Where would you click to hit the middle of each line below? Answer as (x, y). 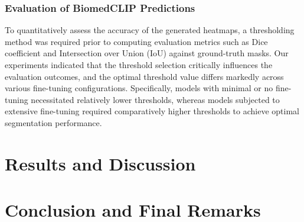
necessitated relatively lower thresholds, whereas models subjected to (155, 99)
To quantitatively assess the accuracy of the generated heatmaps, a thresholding (150, 30)
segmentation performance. (53, 122)
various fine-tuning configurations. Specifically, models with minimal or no (139, 88)
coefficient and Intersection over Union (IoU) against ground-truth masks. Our (147, 53)
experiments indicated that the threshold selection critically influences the (139, 65)
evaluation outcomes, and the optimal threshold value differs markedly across (144, 76)
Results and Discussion (100, 163)
